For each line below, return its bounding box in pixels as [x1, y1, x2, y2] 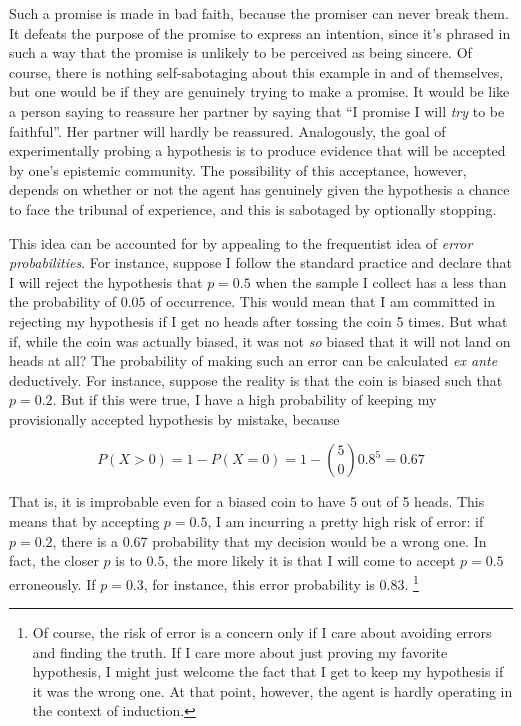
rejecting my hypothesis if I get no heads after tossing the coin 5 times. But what [9, 310, 508, 331]
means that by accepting [9, 511, 160, 532]
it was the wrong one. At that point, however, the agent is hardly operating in [32, 680, 513, 701]
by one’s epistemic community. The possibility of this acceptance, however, [9, 159, 467, 180]
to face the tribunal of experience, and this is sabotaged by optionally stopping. [9, 198, 497, 219]
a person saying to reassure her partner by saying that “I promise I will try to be [9, 100, 505, 121]
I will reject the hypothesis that [9, 271, 203, 292]
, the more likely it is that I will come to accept [164, 550, 456, 571]
